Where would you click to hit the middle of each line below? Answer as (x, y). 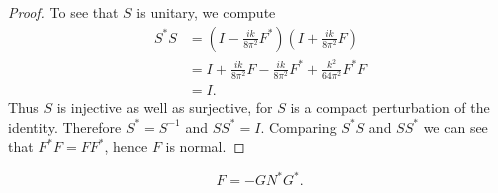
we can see (455, 126)
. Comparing (298, 126)
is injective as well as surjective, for (164, 106)
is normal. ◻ (205, 146)
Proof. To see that (63, 12)
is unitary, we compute (206, 12)
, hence (126, 146)
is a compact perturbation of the (390, 106)
